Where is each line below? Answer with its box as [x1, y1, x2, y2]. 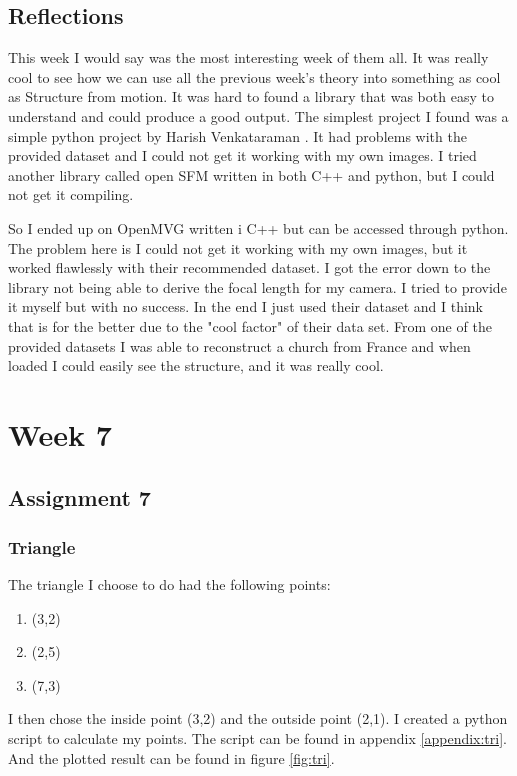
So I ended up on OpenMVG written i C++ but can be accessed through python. [8, 217, 509, 238]
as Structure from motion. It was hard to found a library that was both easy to [8, 86, 494, 107]
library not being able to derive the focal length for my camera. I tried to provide [8, 276, 507, 297]
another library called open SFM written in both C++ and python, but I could [8, 164, 495, 185]
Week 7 [8, 413, 112, 454]
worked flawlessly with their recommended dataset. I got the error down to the [8, 257, 491, 278]
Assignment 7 [8, 482, 151, 513]
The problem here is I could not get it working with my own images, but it [8, 237, 468, 258]
